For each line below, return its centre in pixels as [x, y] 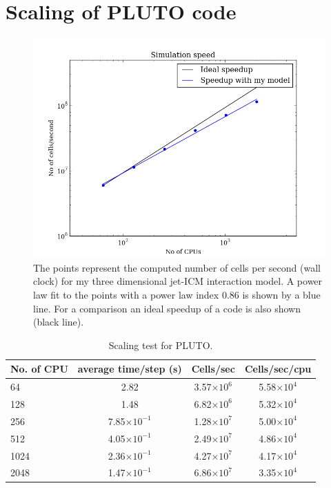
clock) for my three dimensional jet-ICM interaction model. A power [178, 281]
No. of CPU [39, 369]
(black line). [59, 322]
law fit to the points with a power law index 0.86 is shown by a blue [177, 294]
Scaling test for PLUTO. [161, 345]
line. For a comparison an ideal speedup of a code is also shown [167, 308]
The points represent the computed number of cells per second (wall [177, 267]
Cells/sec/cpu [278, 369]
